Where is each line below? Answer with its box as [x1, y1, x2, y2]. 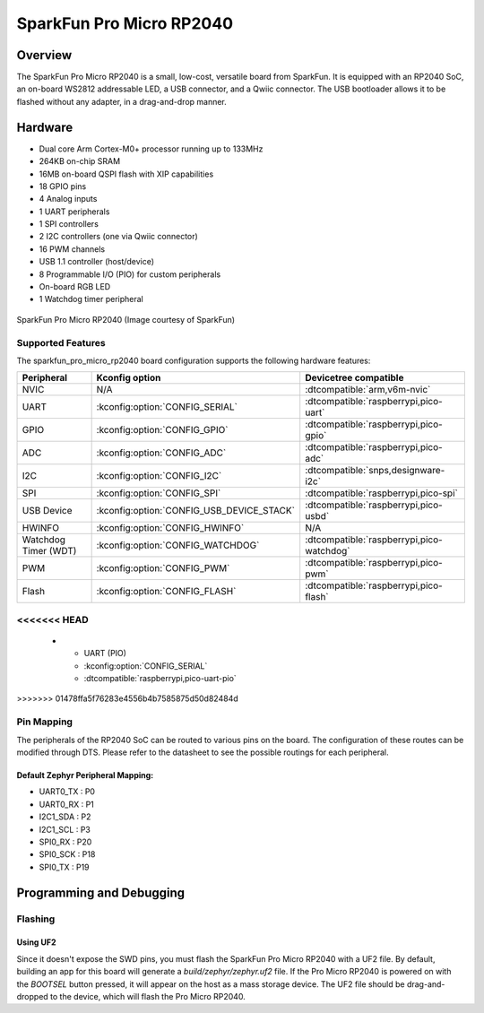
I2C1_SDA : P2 [39, 811, 91, 822]
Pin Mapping [16, 715, 73, 728]
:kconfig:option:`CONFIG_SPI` [96, 487, 221, 499]
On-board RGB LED [39, 281, 111, 292]
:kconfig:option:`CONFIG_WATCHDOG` [96, 539, 260, 551]
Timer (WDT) [22, 545, 77, 558]
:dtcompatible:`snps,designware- [305, 464, 445, 477]
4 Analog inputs [39, 194, 98, 204]
